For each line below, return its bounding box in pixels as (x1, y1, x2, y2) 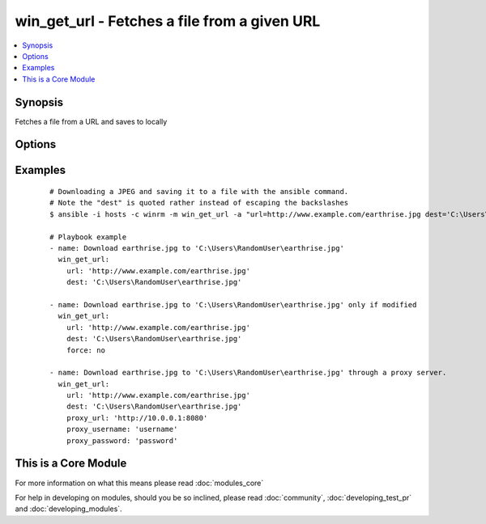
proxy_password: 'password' (66, 436, 178, 445)
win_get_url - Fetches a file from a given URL (15, 12, 321, 30)
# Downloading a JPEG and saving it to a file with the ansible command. (49, 187, 349, 196)
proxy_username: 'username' (66, 425, 178, 434)
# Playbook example (49, 232, 127, 242)
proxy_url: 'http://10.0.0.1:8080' (66, 413, 208, 422)
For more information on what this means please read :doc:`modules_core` (15, 478, 264, 488)
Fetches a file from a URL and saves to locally (15, 116, 168, 126)
